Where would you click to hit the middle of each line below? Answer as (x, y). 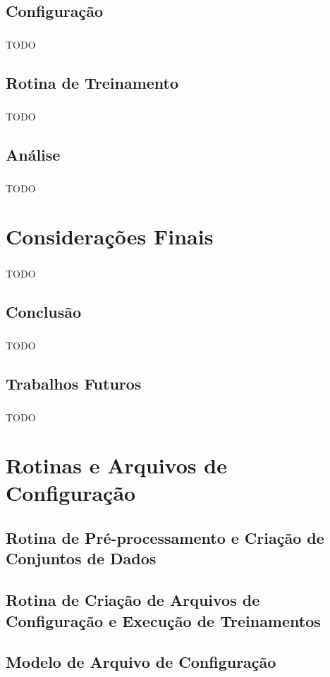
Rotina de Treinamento (92, 83)
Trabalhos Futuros (74, 383)
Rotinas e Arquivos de (116, 465)
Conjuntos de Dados (81, 558)
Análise (33, 154)
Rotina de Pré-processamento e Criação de (165, 538)
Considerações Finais (110, 236)
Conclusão (44, 311)
